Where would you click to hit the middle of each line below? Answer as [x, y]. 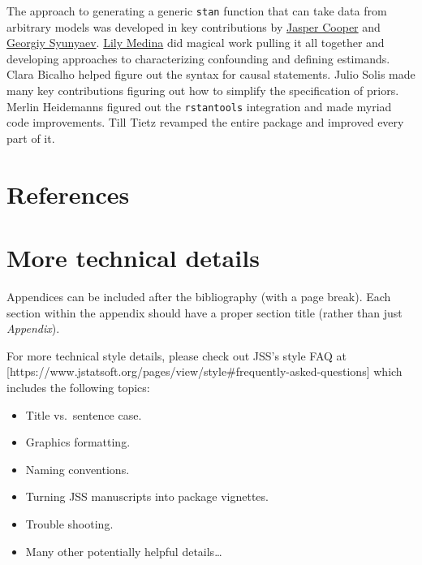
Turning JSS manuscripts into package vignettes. [147, 496]
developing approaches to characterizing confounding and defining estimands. [198, 58]
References [68, 194]
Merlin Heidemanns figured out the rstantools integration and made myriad [199, 106]
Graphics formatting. [78, 442]
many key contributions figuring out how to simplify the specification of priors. [203, 91]
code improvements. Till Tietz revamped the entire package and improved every [205, 122]
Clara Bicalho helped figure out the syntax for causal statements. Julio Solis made [211, 74]
